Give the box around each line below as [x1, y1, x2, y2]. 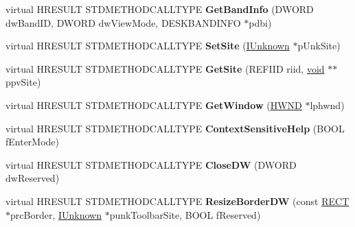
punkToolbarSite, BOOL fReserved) [109, 207, 261, 222]
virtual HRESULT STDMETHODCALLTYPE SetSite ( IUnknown [5, 38, 290, 53]
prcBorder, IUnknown [10, 207, 102, 222]
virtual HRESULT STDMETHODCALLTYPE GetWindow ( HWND [5, 97, 302, 112]
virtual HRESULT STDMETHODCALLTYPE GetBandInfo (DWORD [5, 2, 314, 16]
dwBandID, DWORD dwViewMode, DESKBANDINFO [5, 15, 241, 29]
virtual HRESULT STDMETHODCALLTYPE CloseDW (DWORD [5, 157, 297, 171]
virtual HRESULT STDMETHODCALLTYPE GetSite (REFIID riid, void [5, 61, 325, 75]
